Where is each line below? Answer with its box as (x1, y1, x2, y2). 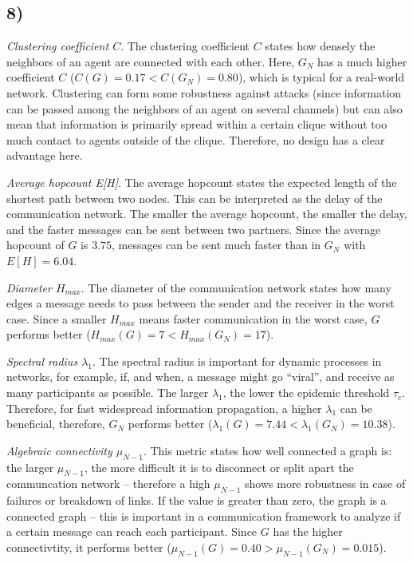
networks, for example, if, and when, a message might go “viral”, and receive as (6, 368, 395, 385)
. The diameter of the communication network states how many (81, 279, 391, 295)
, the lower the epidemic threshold (222, 384, 390, 401)
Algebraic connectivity (6, 442, 112, 458)
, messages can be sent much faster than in (112, 236, 321, 253)
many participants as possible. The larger (6, 384, 209, 401)
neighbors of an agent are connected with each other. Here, (6, 53, 295, 69)
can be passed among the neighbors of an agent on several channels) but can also (6, 100, 403, 117)
